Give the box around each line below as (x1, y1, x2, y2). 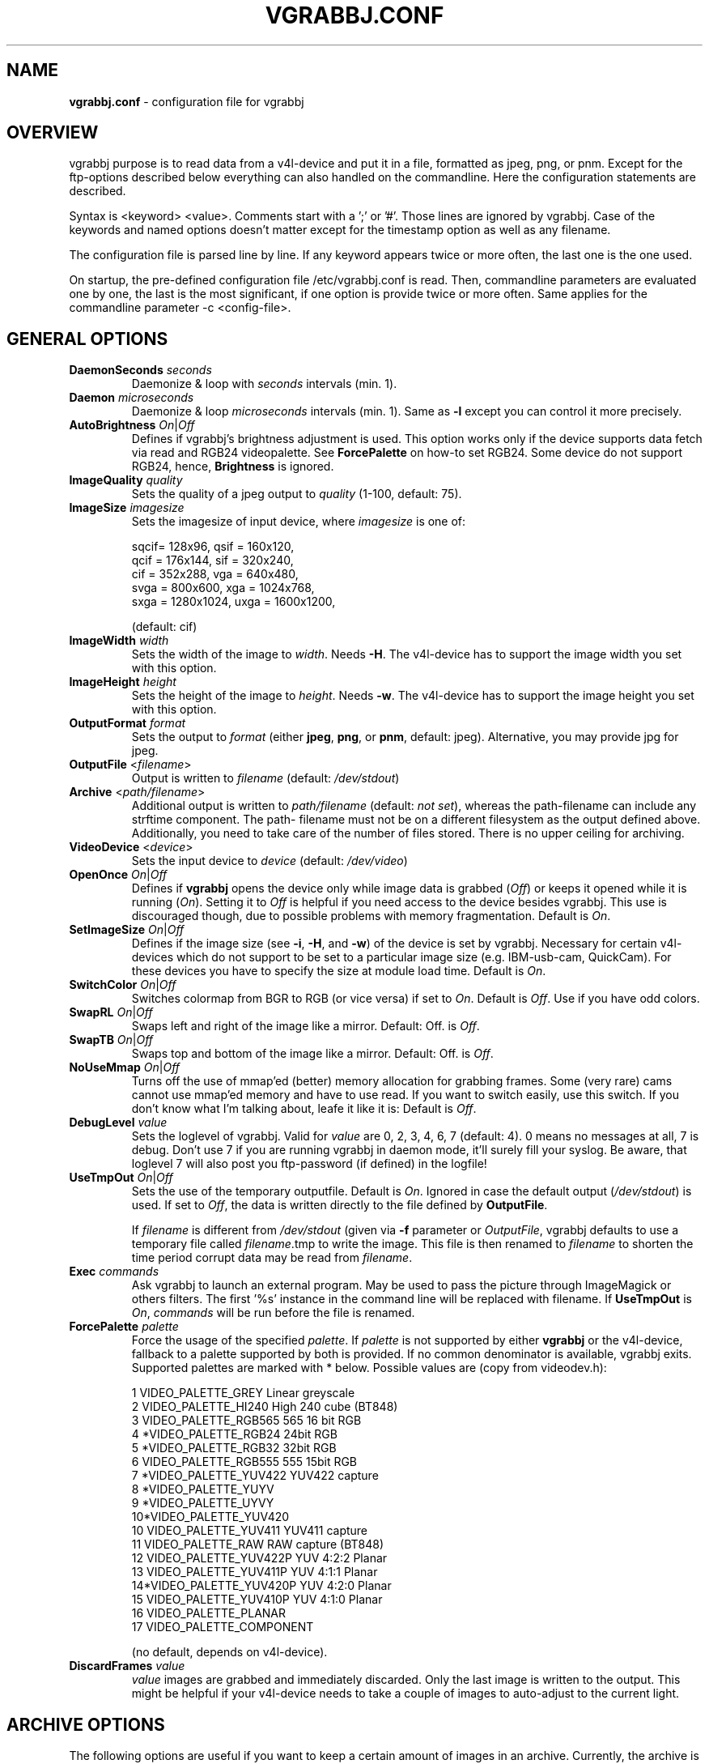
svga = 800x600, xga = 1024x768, (131, 581, 315, 595)
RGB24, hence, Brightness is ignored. (131, 459, 334, 474)
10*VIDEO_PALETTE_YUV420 (131, 1510, 290, 1524)
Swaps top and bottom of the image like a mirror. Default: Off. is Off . (131, 1046, 494, 1061)
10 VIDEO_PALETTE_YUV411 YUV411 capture (131, 1523, 368, 1538)
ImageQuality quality (69, 473, 183, 488)
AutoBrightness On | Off (69, 418, 195, 432)
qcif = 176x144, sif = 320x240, (131, 553, 294, 568)
